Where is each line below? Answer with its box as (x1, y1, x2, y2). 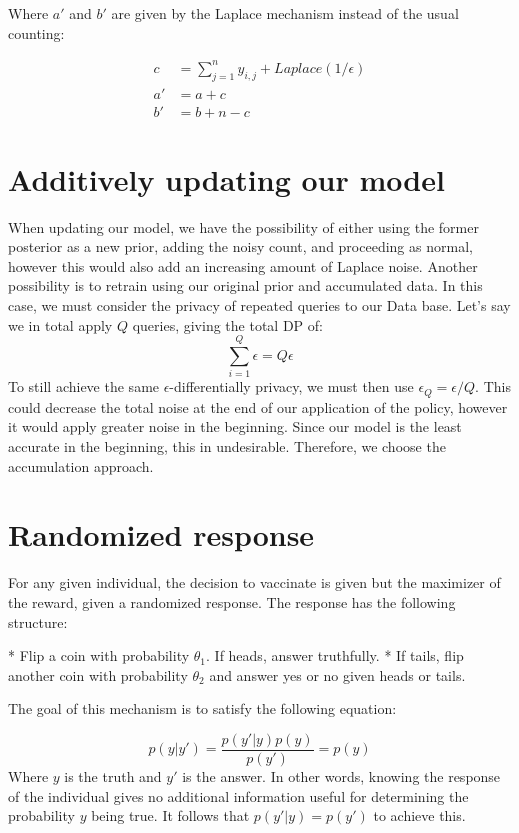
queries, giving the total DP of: (132, 314, 323, 335)
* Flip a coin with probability (8, 645, 190, 666)
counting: (8, 22, 65, 43)
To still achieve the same (8, 376, 160, 397)
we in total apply (8, 314, 113, 335)
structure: (8, 611, 68, 632)
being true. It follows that (91, 805, 250, 826)
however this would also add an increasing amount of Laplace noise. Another (8, 255, 478, 276)
